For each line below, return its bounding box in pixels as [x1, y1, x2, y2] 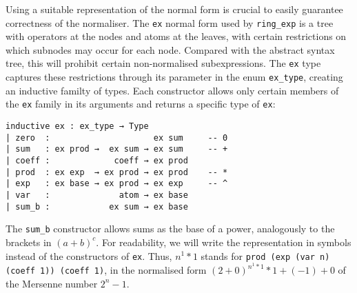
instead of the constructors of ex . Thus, [6, 248, 172, 263]
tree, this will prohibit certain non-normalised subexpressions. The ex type [6, 56, 321, 70]
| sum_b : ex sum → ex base [6, 201, 188, 212]
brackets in [6, 234, 52, 249]
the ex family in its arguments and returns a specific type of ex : [6, 97, 276, 111]
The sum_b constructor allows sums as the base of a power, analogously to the [6, 221, 335, 236]
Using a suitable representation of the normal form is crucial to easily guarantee [6, 2, 343, 16]
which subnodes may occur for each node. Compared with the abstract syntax [6, 42, 335, 57]
